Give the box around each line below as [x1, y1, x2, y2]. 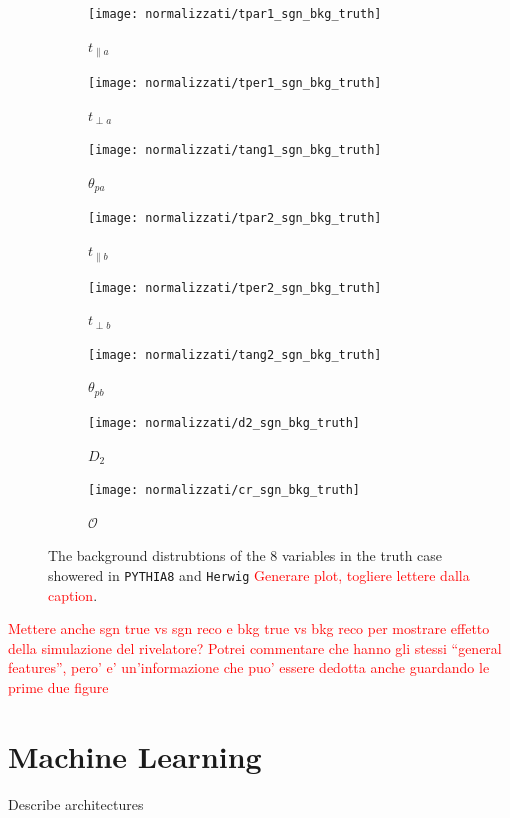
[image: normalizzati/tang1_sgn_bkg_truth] [88, 143, 382, 158]
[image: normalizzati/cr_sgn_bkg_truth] [88, 483, 361, 498]
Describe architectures [8, 793, 144, 814]
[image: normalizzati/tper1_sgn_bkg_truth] [88, 76, 382, 91]
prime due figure [8, 677, 109, 698]
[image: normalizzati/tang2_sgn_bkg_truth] [88, 347, 382, 362]
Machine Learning [8, 735, 262, 776]
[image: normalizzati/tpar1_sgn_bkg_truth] [88, 7, 382, 21]
